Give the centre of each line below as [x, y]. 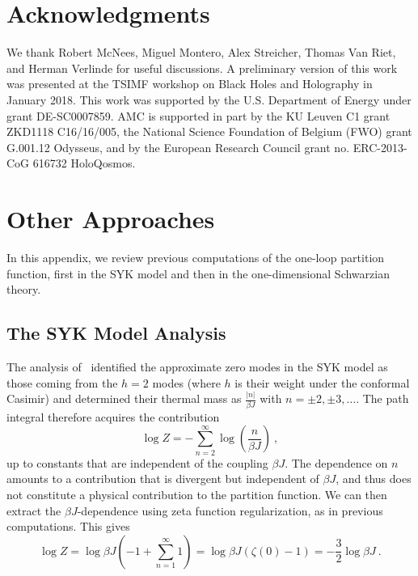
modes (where [186, 382]
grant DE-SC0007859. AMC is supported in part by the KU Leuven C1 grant [198, 115]
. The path [382, 398]
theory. [24, 289]
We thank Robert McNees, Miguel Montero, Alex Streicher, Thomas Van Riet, [201, 52]
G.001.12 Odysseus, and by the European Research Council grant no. [178, 147]
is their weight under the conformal [322, 382]
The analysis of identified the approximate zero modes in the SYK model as [197, 366]
